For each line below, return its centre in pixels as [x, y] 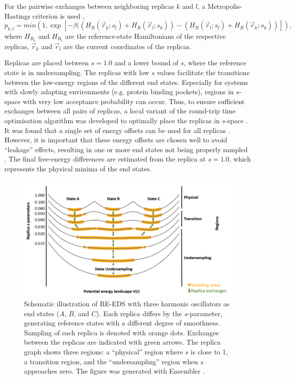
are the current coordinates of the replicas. [127, 46]
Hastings [17, 15]
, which [240, 159]
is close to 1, [209, 351]
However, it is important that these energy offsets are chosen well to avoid [116, 140]
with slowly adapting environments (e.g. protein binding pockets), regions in [119, 92]
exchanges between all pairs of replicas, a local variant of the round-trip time [120, 111]
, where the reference [215, 63]
